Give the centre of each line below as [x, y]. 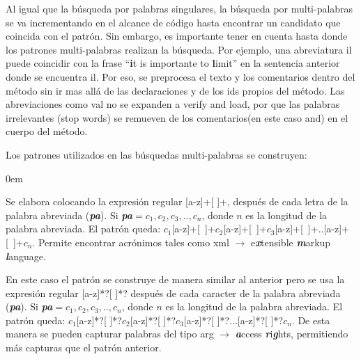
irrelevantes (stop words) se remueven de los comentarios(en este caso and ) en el [177, 117]
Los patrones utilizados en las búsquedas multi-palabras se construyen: [156, 154]
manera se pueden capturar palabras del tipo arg [110, 334]
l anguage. [26, 256]
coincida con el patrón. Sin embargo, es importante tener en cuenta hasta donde [177, 36]
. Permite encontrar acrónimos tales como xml [131, 242]
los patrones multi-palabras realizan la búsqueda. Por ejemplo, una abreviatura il [179, 49]
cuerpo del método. [47, 131]
